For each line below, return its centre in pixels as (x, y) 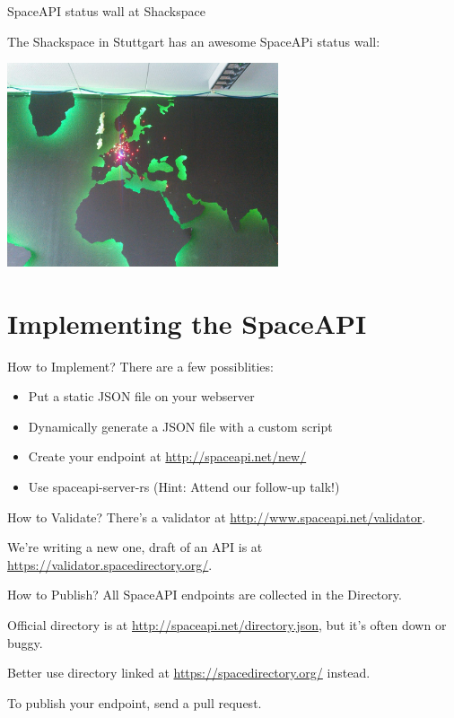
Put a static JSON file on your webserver (141, 396)
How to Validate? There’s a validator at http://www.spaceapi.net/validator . (217, 517)
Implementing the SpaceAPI (187, 323)
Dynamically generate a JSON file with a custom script (180, 426)
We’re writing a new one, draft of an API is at (135, 547)
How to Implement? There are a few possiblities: (140, 366)
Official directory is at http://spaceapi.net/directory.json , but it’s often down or (227, 625)
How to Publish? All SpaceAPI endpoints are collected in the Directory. (205, 595)
